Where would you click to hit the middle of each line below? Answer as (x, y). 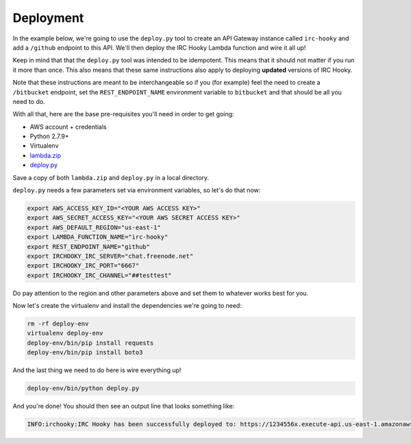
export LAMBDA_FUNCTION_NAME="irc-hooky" (98, 237)
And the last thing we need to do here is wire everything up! (97, 370)
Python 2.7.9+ (49, 136)
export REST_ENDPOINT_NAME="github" (89, 247)
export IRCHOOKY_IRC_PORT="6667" (83, 266)
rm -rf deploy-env (58, 324)
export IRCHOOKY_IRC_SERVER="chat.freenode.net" (110, 256)
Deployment (48, 18)
